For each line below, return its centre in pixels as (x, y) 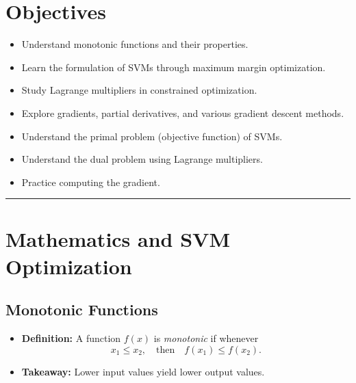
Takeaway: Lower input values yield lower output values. (143, 371)
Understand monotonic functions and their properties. (135, 44)
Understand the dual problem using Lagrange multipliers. (142, 159)
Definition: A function (71, 338)
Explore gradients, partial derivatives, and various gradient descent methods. (183, 113)
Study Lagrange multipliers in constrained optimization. (139, 90)
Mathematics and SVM (118, 239)
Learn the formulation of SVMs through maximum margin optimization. (174, 67)
